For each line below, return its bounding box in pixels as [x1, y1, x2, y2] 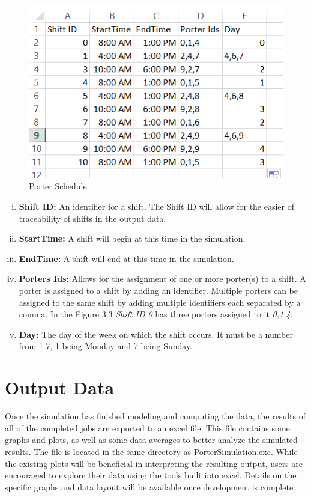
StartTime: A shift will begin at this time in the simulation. [19, 232, 246, 245]
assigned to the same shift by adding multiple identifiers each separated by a [19, 296, 301, 308]
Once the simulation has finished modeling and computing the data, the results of [5, 410, 306, 422]
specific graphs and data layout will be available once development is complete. [5, 480, 296, 493]
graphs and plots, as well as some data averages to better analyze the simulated [5, 433, 298, 446]
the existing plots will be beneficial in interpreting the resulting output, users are [5, 457, 303, 469]
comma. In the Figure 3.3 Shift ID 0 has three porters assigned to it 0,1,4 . [19, 308, 293, 320]
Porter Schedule [29, 180, 87, 192]
